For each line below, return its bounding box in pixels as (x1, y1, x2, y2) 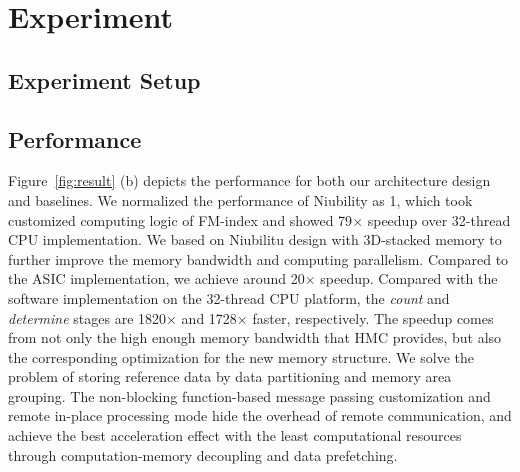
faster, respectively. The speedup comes (252, 307, 494, 328)
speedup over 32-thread (367, 209, 511, 230)
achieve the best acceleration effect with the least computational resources (8, 425, 462, 446)
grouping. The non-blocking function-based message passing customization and (8, 385, 491, 406)
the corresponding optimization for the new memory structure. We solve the (8, 346, 474, 367)
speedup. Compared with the (320, 268, 498, 289)
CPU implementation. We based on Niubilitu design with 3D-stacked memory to (8, 229, 502, 250)
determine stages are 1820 (8, 307, 167, 328)
